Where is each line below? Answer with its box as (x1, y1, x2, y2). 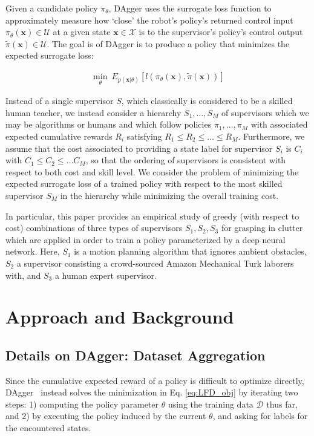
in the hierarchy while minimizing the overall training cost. (60, 189, 279, 201)
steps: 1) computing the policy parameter (5, 397, 159, 410)
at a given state (53, 25, 111, 38)
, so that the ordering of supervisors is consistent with (85, 154, 286, 166)
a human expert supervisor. (54, 268, 157, 281)
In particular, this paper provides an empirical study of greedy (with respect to (5, 209, 299, 222)
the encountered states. (5, 421, 91, 434)
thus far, (266, 397, 298, 410)
